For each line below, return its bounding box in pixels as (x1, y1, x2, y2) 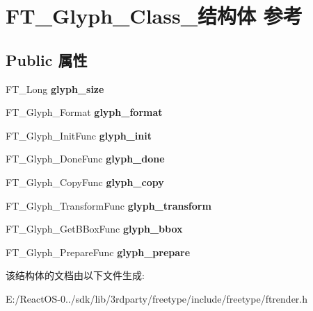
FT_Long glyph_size (6, 81, 104, 96)
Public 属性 (6, 49, 88, 70)
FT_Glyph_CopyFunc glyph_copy (6, 174, 164, 189)
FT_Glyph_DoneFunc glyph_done (6, 151, 165, 166)
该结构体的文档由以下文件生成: (6, 268, 145, 283)
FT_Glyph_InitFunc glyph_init (6, 128, 152, 142)
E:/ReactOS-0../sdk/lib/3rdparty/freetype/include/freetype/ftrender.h (6, 291, 308, 305)
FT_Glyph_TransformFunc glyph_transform (6, 198, 211, 212)
